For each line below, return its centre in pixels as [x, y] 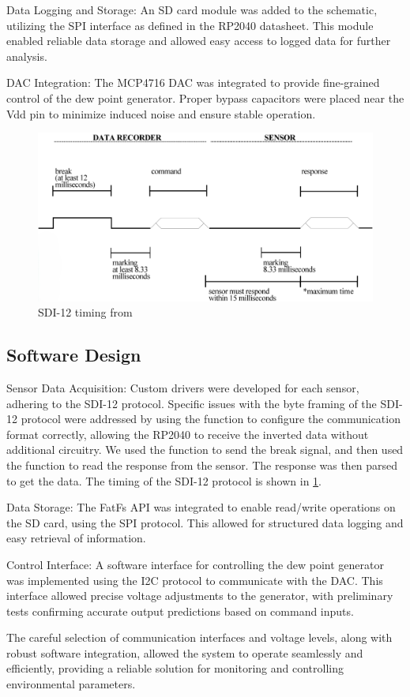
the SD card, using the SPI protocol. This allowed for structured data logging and [205, 522]
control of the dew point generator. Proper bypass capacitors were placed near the [205, 97]
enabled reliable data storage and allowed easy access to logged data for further [199, 41]
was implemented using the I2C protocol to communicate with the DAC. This [195, 580]
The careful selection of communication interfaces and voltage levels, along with [199, 637]
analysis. [27, 56]
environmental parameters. [71, 684]
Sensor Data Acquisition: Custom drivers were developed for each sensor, [183, 387]
